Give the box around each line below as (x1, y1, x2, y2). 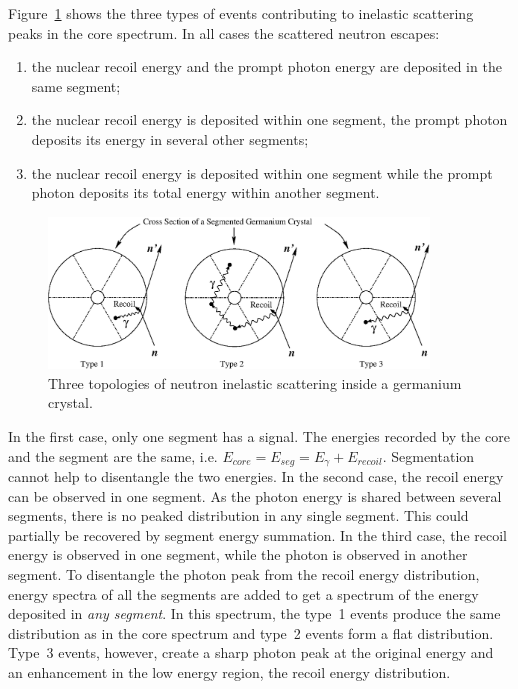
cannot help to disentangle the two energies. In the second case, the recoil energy (8, 465, 504, 486)
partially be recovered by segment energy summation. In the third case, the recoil (8, 524, 507, 545)
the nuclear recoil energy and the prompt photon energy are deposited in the (31, 56, 502, 77)
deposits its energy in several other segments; (31, 128, 309, 149)
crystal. (48, 392, 93, 413)
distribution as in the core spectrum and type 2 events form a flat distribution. (8, 622, 494, 643)
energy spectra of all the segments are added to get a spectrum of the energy (8, 583, 479, 604)
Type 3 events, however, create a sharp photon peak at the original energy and (8, 642, 494, 663)
